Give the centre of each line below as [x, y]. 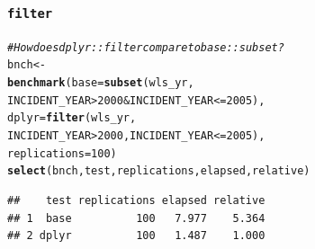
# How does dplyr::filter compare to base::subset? [146, 47]
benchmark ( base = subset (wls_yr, [101, 83]
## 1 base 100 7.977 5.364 [136, 218]
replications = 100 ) [62, 153]
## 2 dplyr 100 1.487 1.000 [136, 236]
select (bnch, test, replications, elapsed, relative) [159, 171]
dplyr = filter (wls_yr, [72, 118]
